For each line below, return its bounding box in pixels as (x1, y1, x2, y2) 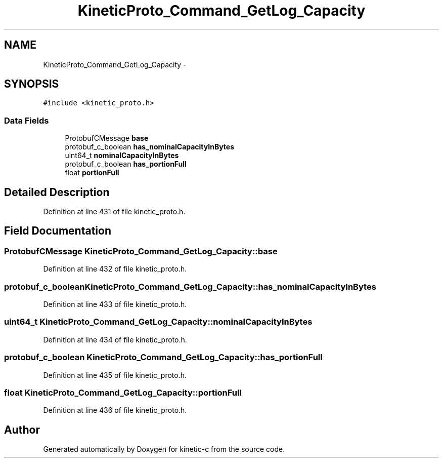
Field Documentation (4, 224, 111, 238)
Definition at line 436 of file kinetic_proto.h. (43, 406, 187, 415)
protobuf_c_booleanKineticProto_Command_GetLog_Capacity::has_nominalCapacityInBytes (4, 281, 376, 292)
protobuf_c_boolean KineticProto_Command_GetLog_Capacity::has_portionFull (4, 352, 323, 363)
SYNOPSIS (4, 78, 59, 91)
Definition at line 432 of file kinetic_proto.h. (43, 264, 187, 274)
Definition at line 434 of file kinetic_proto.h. (43, 335, 187, 344)
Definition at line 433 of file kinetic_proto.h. (43, 300, 187, 309)
